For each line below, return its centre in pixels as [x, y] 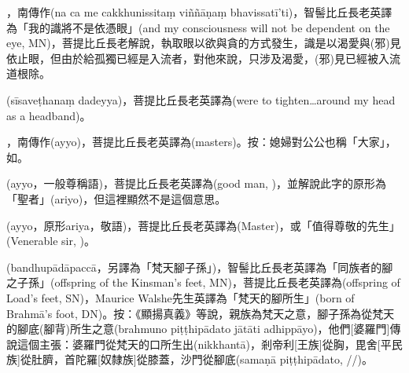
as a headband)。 [49, 115]
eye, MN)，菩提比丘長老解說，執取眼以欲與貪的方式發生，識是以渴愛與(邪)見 [204, 43]
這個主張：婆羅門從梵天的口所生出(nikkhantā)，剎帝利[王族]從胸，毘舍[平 [204, 344]
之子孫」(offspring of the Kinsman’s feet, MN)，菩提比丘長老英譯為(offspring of [203, 282]
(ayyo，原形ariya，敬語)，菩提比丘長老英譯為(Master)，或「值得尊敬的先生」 [203, 225]
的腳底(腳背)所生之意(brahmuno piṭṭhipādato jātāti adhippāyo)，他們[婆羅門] [198, 329]
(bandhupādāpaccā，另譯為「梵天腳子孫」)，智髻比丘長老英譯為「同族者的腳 [200, 267]
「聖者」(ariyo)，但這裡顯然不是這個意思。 [116, 198]
